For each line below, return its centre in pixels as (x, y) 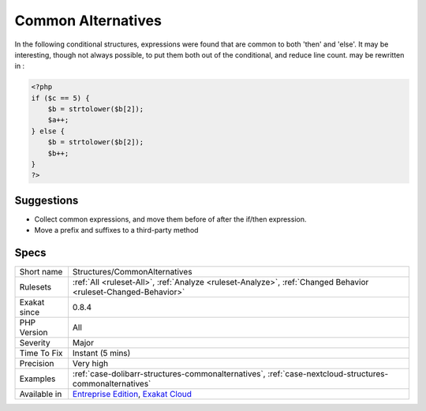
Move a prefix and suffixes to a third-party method (116, 230)
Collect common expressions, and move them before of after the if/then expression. (170, 219)
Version (34, 333)
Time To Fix (41, 353)
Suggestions (47, 200)
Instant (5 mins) (101, 353)
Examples (37, 379)
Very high (90, 364)
